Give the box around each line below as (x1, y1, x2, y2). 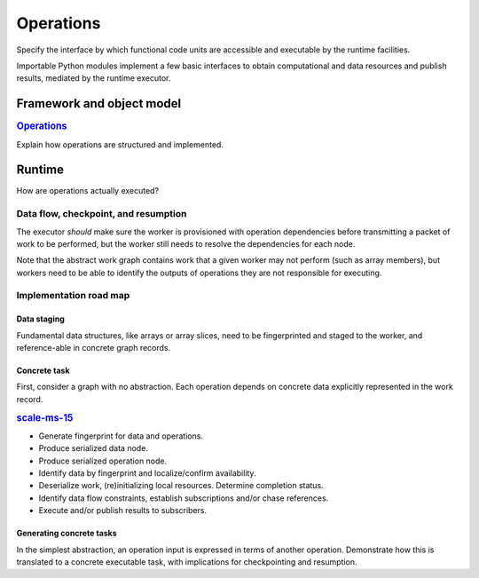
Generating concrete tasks (16, 528, 117, 539)
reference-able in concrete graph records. (16, 343, 171, 353)
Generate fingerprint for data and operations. (38, 431, 204, 441)
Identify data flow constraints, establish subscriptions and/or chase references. (38, 493, 329, 503)
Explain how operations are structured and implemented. (16, 139, 224, 150)
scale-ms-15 (16, 411, 74, 424)
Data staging (16, 313, 66, 324)
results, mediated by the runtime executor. (16, 73, 171, 83)
